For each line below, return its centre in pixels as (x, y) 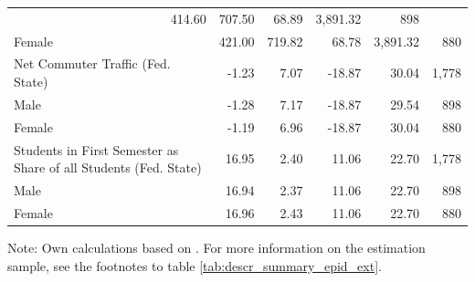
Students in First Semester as (96, 149)
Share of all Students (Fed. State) (108, 167)
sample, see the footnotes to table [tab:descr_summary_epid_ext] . (195, 265)
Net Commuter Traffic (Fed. (92, 63)
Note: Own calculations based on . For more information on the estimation (216, 247)
